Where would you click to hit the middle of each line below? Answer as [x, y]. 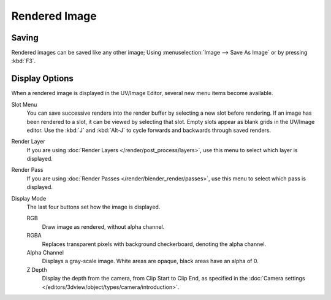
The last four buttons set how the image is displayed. [93, 207]
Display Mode [29, 198]
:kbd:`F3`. [24, 61]
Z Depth [37, 269]
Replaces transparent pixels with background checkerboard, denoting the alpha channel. [154, 244]
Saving [25, 38]
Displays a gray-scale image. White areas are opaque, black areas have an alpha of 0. [150, 261]
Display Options [42, 79]
